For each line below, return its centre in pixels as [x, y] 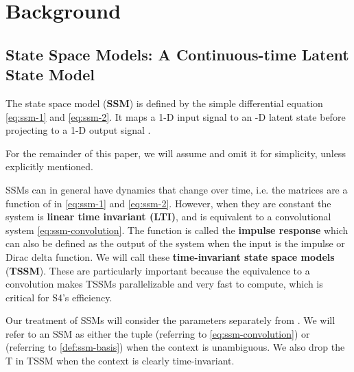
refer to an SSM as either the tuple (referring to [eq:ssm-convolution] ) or [158, 333]
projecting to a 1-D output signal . [78, 130]
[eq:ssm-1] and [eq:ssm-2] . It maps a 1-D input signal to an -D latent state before [176, 116]
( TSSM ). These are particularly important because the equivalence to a [158, 270]
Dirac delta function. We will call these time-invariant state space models [170, 256]
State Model [50, 74]
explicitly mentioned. [49, 166]
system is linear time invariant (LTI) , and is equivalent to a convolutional [168, 217]
